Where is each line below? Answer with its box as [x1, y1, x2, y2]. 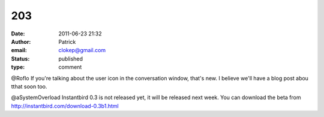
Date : [11, 30, 25, 37]
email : [11, 47, 27, 54]
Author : [11, 38, 31, 45]
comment [58, 64, 82, 71]
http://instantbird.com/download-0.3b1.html [11, 102, 119, 109]
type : [11, 64, 25, 71]
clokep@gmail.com [58, 47, 106, 54]
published [58, 55, 83, 62]
